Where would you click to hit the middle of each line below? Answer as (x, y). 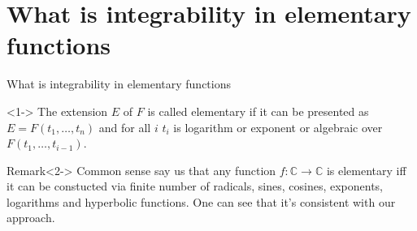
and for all (125, 127)
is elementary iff (366, 170)
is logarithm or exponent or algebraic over (278, 127)
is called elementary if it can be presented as (258, 111)
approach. (31, 218)
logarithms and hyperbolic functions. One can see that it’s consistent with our (201, 201)
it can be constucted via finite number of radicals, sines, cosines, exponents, (195, 186)
